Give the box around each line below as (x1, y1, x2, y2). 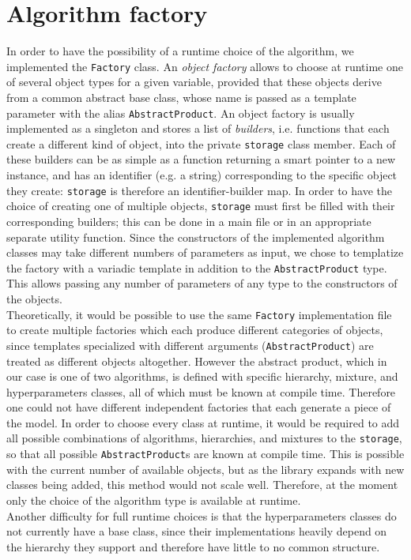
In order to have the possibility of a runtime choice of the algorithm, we (6, 43, 354, 59)
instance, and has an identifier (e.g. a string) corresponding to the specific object (6, 167, 398, 183)
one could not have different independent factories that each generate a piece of (6, 399, 391, 415)
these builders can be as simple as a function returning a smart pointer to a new (6, 151, 396, 167)
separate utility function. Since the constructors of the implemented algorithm (6, 228, 385, 245)
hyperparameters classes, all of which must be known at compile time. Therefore (6, 383, 396, 400)
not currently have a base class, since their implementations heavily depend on (6, 523, 387, 539)
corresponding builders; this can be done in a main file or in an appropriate (6, 212, 371, 229)
